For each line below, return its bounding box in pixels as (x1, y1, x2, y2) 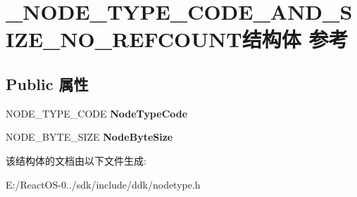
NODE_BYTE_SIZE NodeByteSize (6, 129, 173, 144)
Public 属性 (6, 72, 89, 94)
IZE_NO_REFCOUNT (6, 25, 242, 53)
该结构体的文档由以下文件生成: (6, 153, 146, 167)
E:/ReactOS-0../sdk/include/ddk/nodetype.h (6, 177, 201, 191)
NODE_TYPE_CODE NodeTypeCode (6, 106, 188, 120)
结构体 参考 (242, 25, 349, 53)
